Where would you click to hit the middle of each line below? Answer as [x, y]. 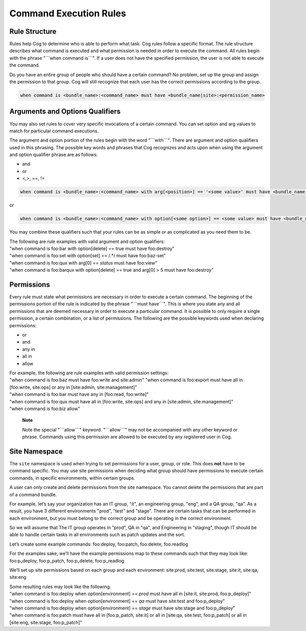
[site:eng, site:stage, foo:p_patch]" [46, 622]
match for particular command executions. [54, 131]
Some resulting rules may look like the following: [60, 587]
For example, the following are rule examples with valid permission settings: [89, 373]
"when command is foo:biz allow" [45, 409]
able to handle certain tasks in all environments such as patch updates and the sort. [97, 535]
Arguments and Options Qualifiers [65, 112]
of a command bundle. [33, 494]
